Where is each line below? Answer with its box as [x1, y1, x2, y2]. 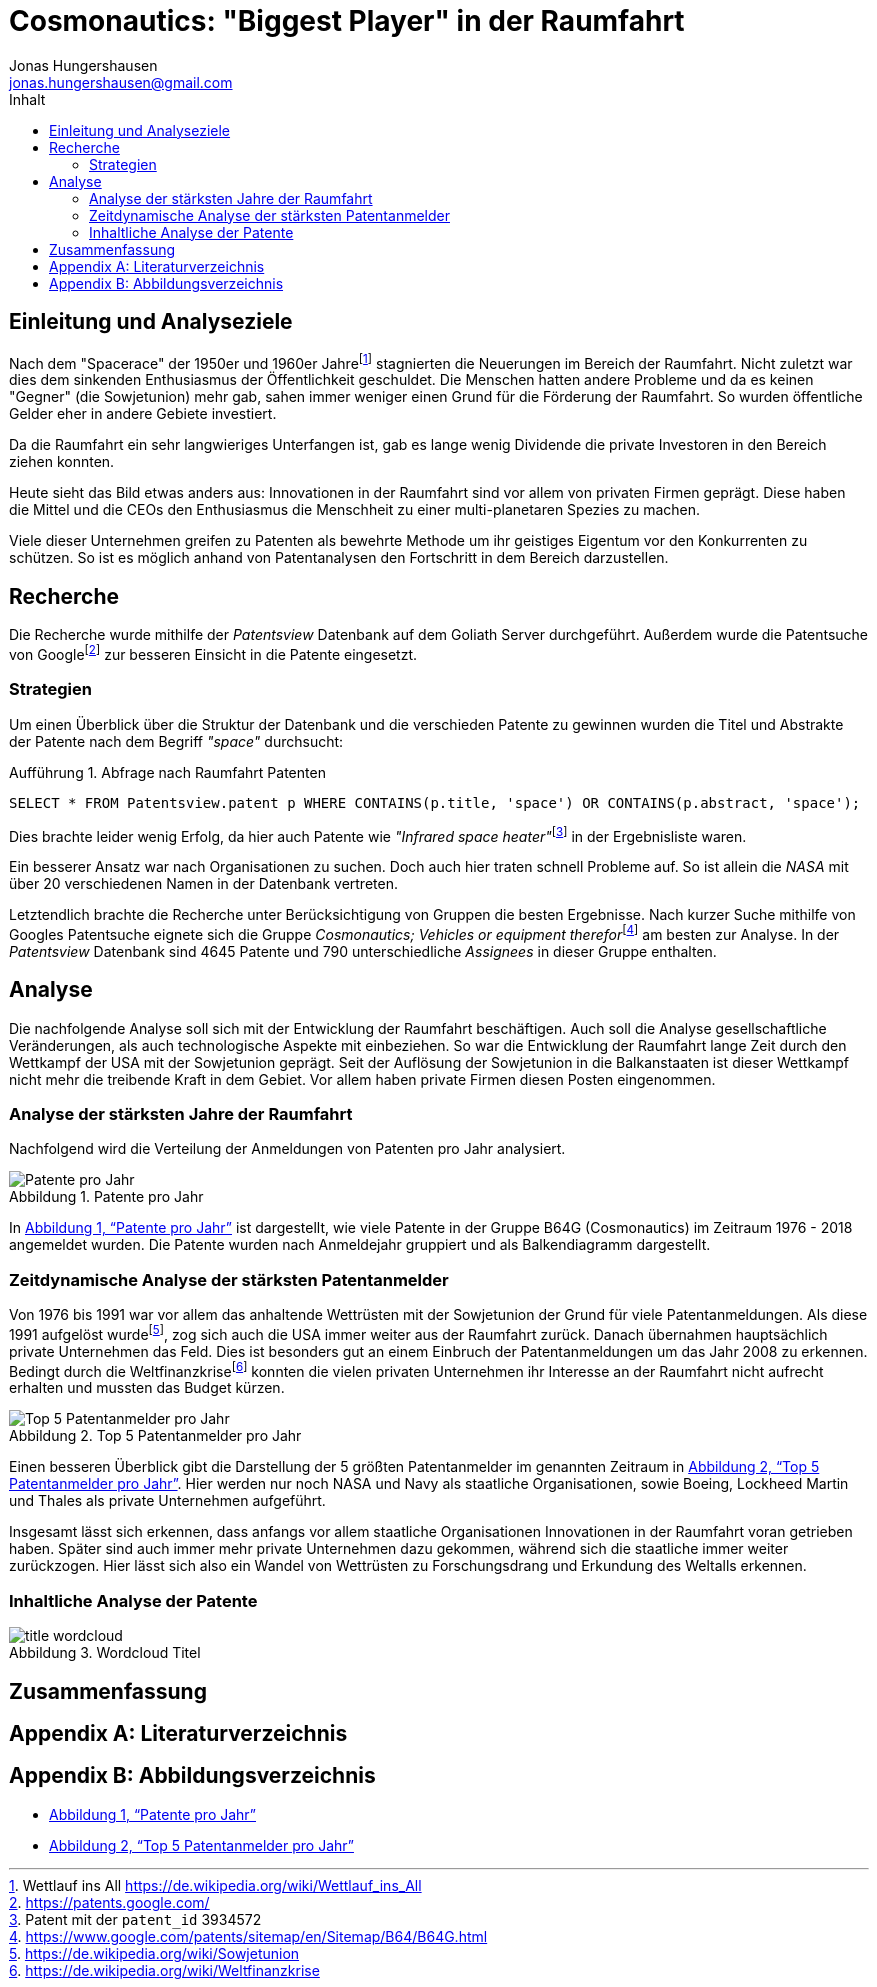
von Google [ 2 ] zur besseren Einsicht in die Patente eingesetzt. [9, 643, 418, 663]
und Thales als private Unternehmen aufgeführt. [9, 1492, 326, 1510]
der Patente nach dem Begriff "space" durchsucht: [9, 732, 344, 750]
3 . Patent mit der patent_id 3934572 [9, 1910, 262, 1928]
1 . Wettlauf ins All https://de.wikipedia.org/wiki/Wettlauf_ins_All [9, 1876, 422, 1894]
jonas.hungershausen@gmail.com [9, 73, 233, 91]
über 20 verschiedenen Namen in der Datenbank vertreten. [9, 875, 398, 893]
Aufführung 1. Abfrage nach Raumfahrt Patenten [9, 763, 326, 781]
